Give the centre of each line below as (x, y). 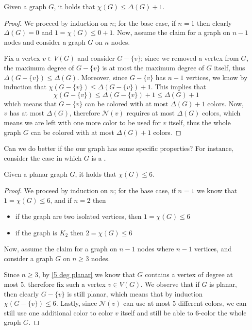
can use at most (147, 303)
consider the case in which (43, 157)
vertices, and (213, 249)
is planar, (223, 284)
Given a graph (25, 6)
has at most (27, 113)
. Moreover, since (102, 77)
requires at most (151, 113)
